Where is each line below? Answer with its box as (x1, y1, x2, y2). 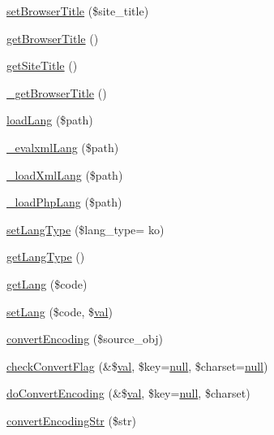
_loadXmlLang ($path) (6, 166, 123, 183)
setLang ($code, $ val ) (6, 302, 113, 320)
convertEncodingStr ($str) (6, 411, 136, 428)
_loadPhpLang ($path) (6, 194, 122, 211)
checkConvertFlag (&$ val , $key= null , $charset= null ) (6, 357, 268, 374)
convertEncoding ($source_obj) (6, 330, 163, 347)
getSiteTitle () (6, 57, 78, 74)
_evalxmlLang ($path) (6, 138, 119, 155)
